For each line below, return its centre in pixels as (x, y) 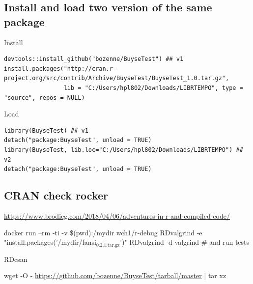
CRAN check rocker (56, 195)
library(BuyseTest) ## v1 (46, 130)
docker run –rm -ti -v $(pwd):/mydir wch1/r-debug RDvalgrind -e (103, 232)
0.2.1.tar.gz (108, 245)
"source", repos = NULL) (44, 98)
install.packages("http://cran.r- (60, 69)
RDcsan (16, 259)
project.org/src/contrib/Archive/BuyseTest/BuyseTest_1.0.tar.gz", (117, 78)
